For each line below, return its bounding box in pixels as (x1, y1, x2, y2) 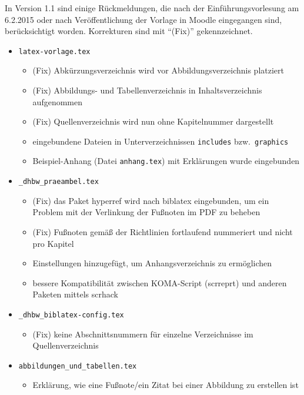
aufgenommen (32, 95, 82, 108)
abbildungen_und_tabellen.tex (18, 361, 137, 370)
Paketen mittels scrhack (32, 288, 119, 300)
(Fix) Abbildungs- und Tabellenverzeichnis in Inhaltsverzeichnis (32, 84, 262, 96)
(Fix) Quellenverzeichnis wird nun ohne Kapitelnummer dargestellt (32, 115, 274, 128)
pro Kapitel (32, 237, 74, 249)
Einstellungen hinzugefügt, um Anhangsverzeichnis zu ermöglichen (32, 257, 272, 269)
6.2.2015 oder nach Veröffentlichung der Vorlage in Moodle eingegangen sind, (5, 13, 282, 25)
